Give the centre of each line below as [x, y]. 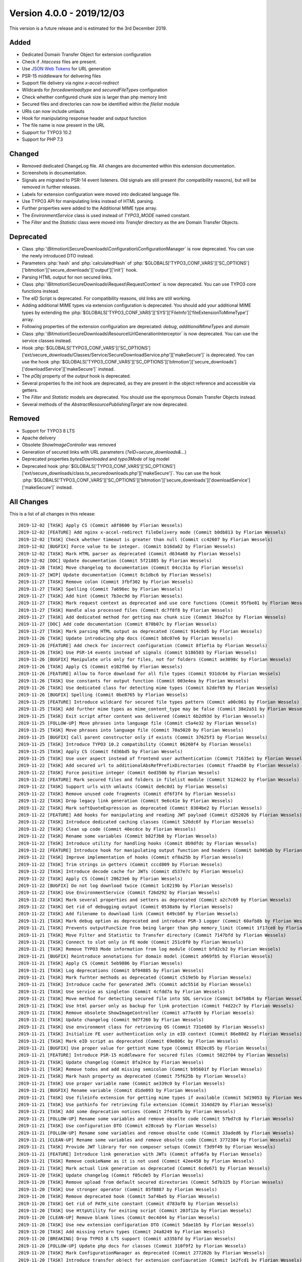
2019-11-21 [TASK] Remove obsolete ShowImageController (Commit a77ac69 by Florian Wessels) [136, 1013]
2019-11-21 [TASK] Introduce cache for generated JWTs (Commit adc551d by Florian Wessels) [135, 985]
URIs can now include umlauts [53, 111]
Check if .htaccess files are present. [59, 62]
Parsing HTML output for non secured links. [67, 277]
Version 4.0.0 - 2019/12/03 [67, 13]
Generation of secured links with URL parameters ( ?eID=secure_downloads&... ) [104, 452]
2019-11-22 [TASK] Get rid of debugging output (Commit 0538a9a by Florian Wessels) [126, 907]
